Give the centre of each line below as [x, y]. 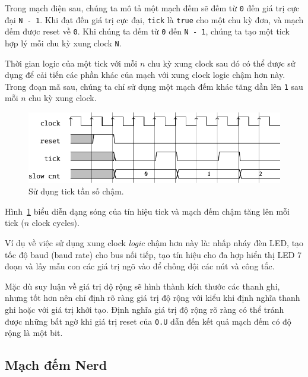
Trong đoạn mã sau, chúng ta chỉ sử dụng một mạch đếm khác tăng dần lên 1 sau [154, 86]
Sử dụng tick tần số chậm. [76, 191]
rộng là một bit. [34, 333]
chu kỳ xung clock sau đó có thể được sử [221, 63]
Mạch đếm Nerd [56, 365]
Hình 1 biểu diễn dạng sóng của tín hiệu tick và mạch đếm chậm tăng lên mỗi [147, 211]
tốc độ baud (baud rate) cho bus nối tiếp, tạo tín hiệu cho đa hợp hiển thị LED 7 [153, 254]
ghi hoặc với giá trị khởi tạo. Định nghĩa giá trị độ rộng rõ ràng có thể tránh [145, 309]
